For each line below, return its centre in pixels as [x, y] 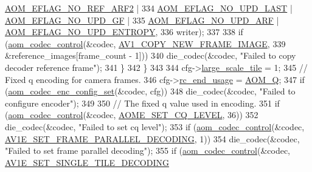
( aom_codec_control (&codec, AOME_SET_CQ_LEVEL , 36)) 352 [132, 115]
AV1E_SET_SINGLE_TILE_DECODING [87, 162]
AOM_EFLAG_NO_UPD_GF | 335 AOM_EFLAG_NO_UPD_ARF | [142, 20]
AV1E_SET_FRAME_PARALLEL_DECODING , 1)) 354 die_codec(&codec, [152, 138]
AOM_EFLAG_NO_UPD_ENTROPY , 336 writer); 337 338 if [124, 32]
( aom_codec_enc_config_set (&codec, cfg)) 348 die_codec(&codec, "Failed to [150, 91]
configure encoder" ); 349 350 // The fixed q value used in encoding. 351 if [142, 103]
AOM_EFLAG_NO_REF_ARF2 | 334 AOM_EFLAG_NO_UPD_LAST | [149, 8]
